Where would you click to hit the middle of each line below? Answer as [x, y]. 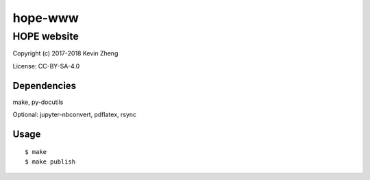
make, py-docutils [38, 102]
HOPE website [46, 36]
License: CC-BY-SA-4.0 [46, 66]
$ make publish [50, 162]
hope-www [46, 18]
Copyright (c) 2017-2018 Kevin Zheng [65, 53]
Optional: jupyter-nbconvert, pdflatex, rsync [75, 115]
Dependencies [45, 86]
